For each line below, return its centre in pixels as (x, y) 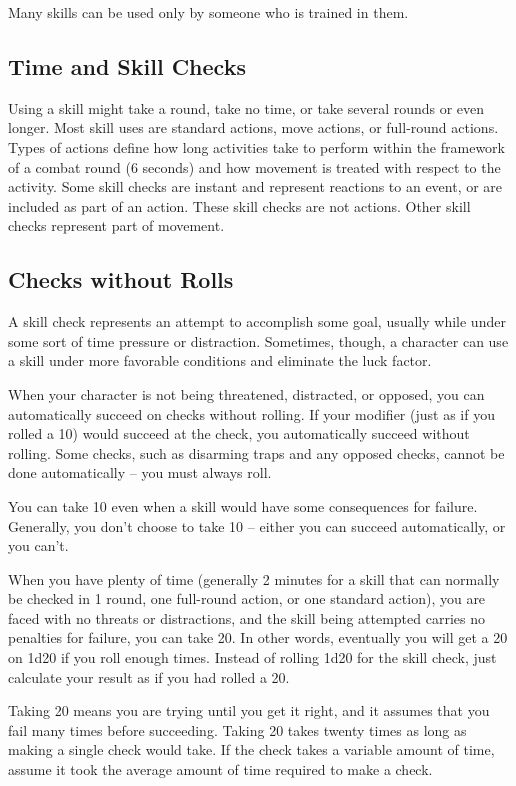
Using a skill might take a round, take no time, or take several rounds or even (246, 107)
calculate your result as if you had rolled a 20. (149, 676)
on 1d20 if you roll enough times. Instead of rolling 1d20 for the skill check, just (252, 657)
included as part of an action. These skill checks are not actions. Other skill (239, 205)
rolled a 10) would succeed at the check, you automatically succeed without (239, 433)
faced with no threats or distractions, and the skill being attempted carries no (246, 617)
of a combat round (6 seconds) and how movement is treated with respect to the (254, 166)
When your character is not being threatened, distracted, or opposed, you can (246, 393)
